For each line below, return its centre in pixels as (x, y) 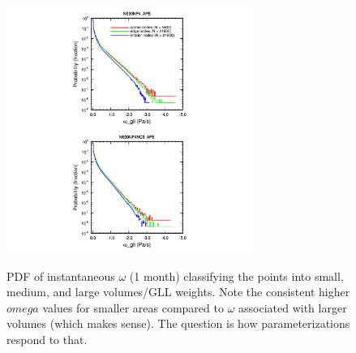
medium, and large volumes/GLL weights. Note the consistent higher (178, 292)
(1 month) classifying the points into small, (236, 276)
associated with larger (293, 307)
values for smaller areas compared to (133, 307)
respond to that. (47, 339)
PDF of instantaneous (61, 276)
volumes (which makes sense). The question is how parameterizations (178, 323)
